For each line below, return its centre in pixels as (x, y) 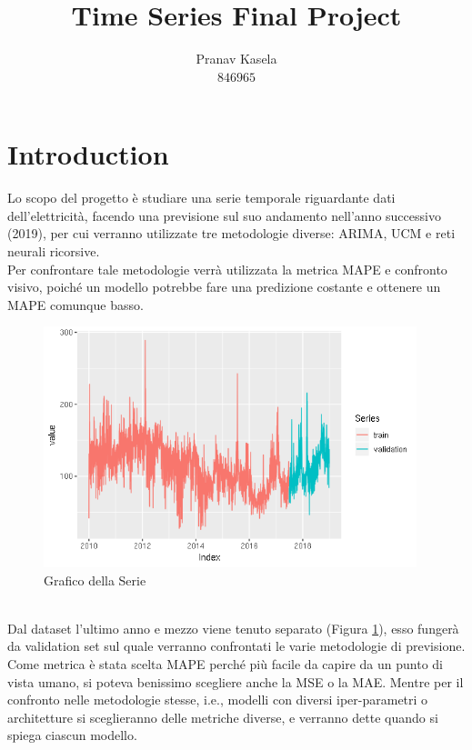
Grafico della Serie (95, 580)
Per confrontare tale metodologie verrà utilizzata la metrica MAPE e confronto (227, 269)
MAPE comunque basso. (75, 304)
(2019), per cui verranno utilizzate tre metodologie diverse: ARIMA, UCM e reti (231, 233)
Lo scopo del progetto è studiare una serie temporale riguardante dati (201, 198)
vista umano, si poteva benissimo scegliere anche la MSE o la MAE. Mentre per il (236, 681)
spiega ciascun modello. (72, 735)
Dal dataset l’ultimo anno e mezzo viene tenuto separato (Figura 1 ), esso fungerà (233, 628)
